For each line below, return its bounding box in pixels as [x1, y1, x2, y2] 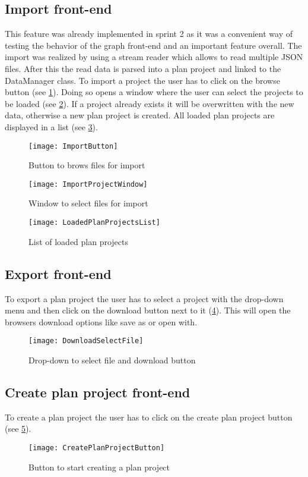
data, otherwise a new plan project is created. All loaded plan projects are [5, 109, 275, 121]
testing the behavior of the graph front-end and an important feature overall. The [5, 39, 302, 51]
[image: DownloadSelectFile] [28, 337, 144, 346]
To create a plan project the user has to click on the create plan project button [5, 410, 293, 423]
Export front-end [5, 264, 112, 283]
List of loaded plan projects [28, 235, 129, 247]
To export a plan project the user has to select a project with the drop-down [5, 292, 284, 305]
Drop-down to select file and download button [28, 353, 196, 366]
